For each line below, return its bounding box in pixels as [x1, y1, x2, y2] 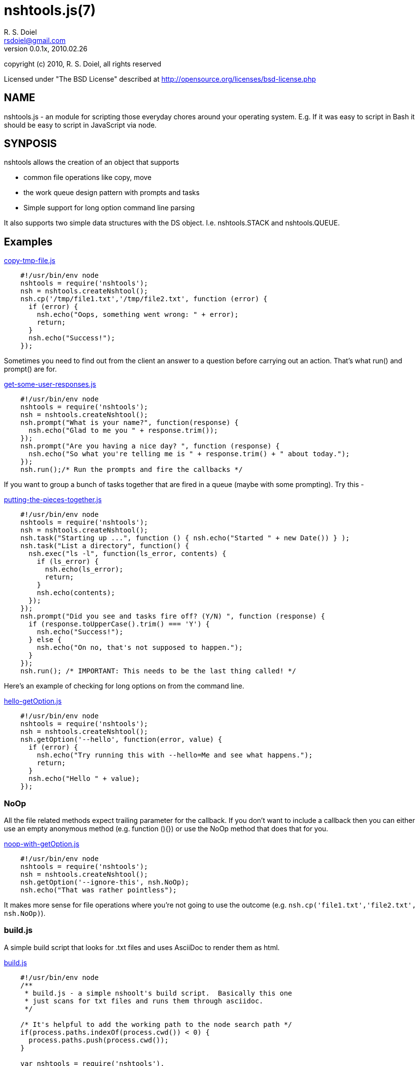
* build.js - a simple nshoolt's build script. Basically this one [24, 989, 293, 997]
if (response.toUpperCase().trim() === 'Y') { [28, 620, 210, 628]
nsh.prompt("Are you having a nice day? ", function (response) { [20, 442, 280, 450]
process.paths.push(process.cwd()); [28, 1036, 169, 1044]
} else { [28, 636, 62, 644]
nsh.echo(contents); [37, 589, 115, 597]
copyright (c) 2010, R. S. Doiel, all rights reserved [4, 59, 162, 68]
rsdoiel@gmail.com [4, 36, 66, 44]
